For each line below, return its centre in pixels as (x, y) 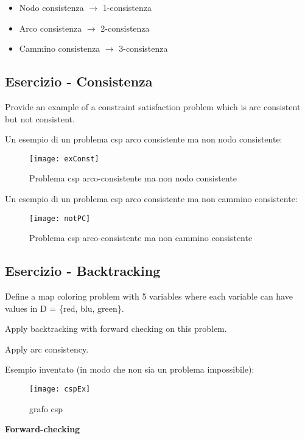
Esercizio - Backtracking (83, 271)
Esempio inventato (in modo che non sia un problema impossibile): (130, 369)
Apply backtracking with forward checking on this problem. (116, 328)
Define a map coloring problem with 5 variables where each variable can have (149, 296)
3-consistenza (143, 48)
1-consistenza (127, 7)
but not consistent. (40, 118)
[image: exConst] (64, 159)
